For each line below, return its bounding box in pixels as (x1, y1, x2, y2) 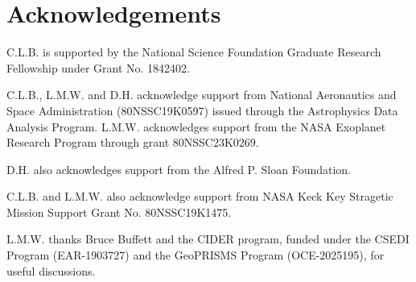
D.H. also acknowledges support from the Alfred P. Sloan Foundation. (6, 160, 351, 177)
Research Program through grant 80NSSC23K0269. (6, 134, 259, 151)
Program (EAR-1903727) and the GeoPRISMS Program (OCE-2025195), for (6, 247, 385, 263)
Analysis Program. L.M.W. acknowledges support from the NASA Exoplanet (6, 118, 386, 135)
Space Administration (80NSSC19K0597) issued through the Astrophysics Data (6, 102, 398, 118)
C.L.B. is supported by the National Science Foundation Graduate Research (6, 44, 381, 60)
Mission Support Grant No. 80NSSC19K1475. (6, 203, 232, 220)
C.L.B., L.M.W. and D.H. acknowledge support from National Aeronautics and (6, 86, 397, 103)
